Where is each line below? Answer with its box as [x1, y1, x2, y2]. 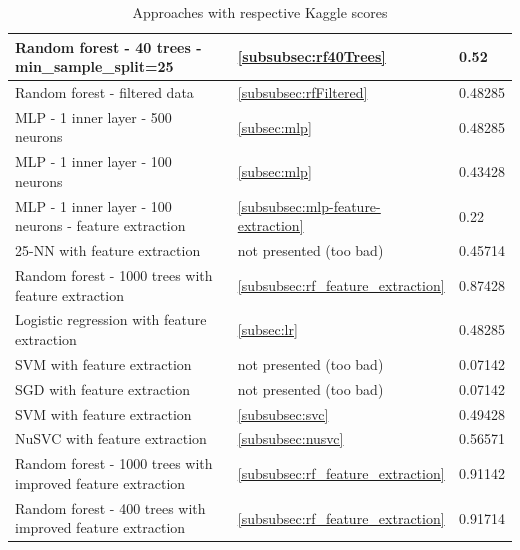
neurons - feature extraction [15, 215, 186, 236]
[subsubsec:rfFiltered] [237, 82, 368, 103]
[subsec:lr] [237, 319, 298, 340]
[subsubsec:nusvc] [237, 428, 344, 449]
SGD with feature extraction [15, 378, 190, 399]
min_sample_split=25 [15, 56, 174, 77]
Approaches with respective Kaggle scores [132, 2, 388, 22]
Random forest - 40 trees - [15, 36, 202, 57]
